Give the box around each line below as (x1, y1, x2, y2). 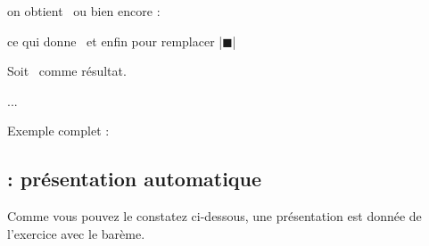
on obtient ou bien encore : (7, 2, 161, 20)
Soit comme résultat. (7, 61, 127, 80)
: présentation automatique (7, 165, 262, 193)
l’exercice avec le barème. (7, 224, 145, 242)
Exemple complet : (7, 121, 110, 140)
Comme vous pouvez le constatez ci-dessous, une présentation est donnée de (7, 207, 422, 225)
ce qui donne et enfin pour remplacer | (7, 31, 223, 50)
